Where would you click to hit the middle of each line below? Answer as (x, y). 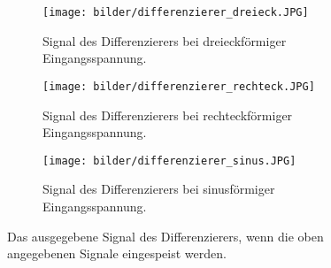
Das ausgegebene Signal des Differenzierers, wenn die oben (165, 236)
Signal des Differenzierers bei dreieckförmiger (165, 40)
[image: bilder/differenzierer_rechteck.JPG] (179, 86)
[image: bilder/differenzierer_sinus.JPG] (169, 161)
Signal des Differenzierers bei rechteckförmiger (168, 115)
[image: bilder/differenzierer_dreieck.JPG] (176, 12)
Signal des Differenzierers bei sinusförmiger (159, 189)
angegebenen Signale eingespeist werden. (117, 253)
